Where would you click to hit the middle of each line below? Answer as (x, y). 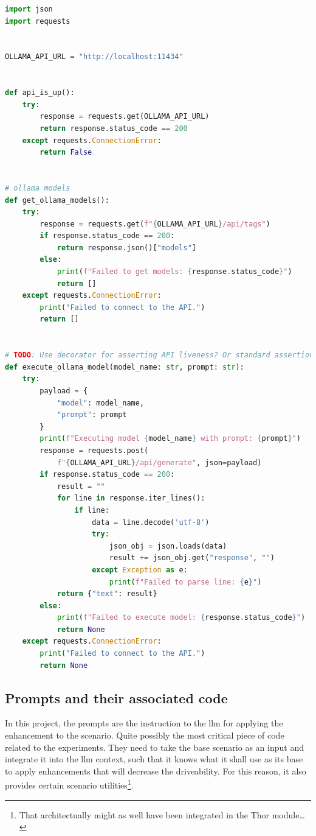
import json (29, 9)
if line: (92, 510)
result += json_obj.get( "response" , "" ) (192, 558)
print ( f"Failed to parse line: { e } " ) (185, 582)
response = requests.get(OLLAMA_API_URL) (125, 117)
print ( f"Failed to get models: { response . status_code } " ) (174, 272)
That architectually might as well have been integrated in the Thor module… (162, 814)
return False (66, 153)
